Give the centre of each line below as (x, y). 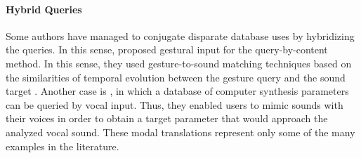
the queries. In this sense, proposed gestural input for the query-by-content (167, 50)
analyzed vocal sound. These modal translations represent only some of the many (180, 132)
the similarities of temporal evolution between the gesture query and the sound (176, 77)
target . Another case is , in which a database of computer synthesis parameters (177, 91)
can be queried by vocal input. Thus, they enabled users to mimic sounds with (175, 104)
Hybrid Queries (44, 9)
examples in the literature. (63, 146)
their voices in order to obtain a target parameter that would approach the (167, 118)
